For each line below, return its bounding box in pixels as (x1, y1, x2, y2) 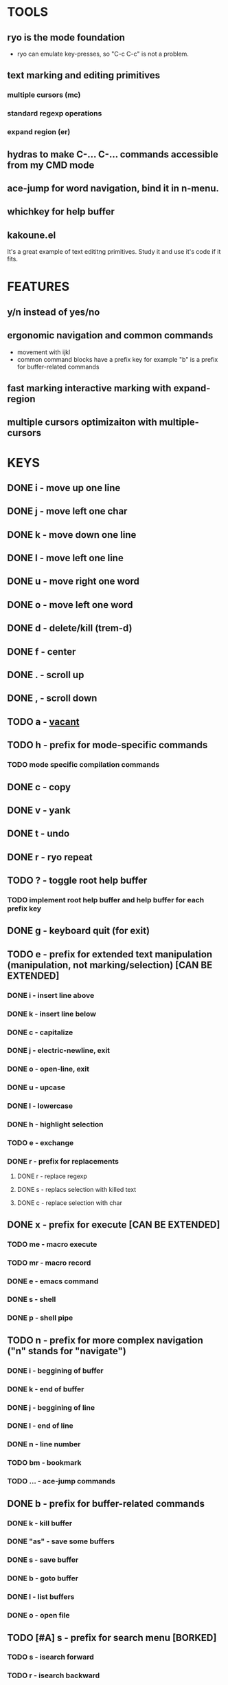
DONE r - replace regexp (16, 1172, 88, 1180)
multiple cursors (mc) (7, 90, 81, 100)
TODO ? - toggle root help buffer (7, 875, 148, 887)
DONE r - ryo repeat (7, 851, 93, 863)
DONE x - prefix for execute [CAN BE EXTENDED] (7, 1219, 220, 1230)
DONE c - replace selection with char (16, 1199, 122, 1207)
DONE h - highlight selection (7, 1120, 104, 1129)
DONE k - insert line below (7, 1009, 96, 1019)
